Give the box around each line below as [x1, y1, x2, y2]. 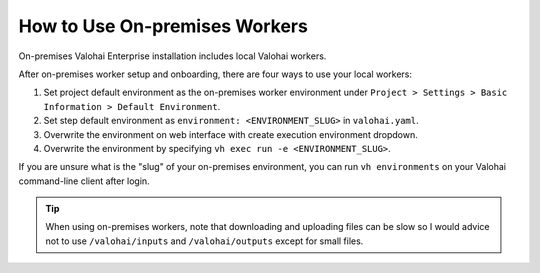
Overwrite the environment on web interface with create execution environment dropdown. [43, 128, 419, 140]
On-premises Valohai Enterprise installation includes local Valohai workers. [18, 50, 327, 62]
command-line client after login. [18, 175, 150, 187]
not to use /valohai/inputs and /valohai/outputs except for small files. [45, 235, 364, 247]
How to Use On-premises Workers [18, 15, 309, 37]
